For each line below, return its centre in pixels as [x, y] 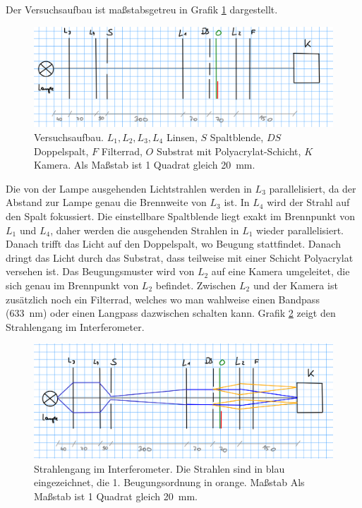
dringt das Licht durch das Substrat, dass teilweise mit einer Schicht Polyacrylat [180, 257]
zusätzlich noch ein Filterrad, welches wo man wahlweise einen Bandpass [163, 299]
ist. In [237, 202]
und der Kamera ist [295, 285]
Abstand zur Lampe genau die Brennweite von [106, 202]
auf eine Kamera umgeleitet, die [280, 271]
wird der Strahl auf [308, 202]
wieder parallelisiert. [300, 230]
